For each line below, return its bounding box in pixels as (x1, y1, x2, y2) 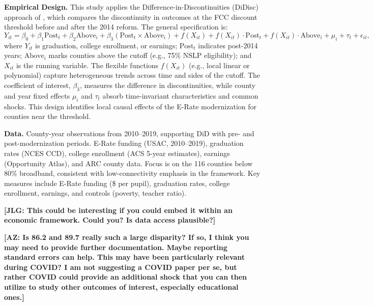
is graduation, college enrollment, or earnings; (35, 40, 178, 50)
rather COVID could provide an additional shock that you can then (4, 271, 247, 282)
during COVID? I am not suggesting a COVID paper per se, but (4, 261, 237, 272)
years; (4, 50, 22, 60)
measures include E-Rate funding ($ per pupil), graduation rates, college (4, 177, 230, 188)
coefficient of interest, (4, 79, 71, 90)
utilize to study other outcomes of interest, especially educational (4, 282, 239, 292)
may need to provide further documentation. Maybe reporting (4, 241, 227, 252)
